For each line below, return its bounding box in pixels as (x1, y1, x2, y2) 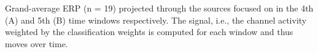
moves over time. (5, 37, 68, 50)
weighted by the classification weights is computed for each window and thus (5, 25, 293, 38)
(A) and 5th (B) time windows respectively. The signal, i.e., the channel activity (5, 13, 307, 26)
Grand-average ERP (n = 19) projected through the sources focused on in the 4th (5, 2, 314, 14)
